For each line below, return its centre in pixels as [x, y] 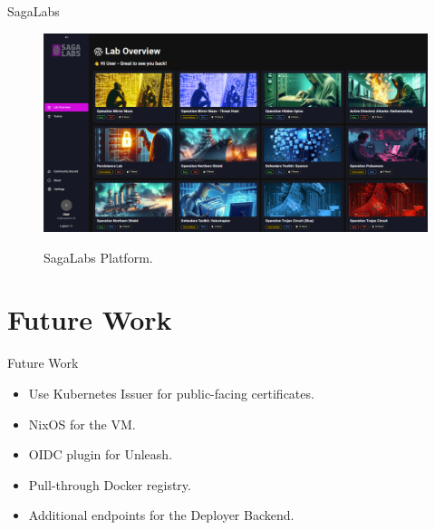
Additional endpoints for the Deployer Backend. [161, 515]
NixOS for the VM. [82, 424]
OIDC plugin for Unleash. [101, 454]
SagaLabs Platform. [98, 257]
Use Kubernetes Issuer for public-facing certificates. [171, 393]
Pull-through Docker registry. [110, 484]
